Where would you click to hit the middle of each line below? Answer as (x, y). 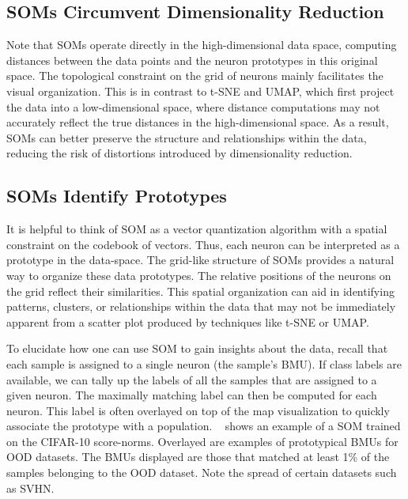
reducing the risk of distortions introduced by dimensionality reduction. (179, 153)
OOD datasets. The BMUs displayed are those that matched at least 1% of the (198, 457)
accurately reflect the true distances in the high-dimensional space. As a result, (198, 122)
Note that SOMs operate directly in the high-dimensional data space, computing (202, 45)
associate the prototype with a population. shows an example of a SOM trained (204, 426)
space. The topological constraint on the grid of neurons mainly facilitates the (195, 76)
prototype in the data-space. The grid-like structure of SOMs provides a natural (200, 260)
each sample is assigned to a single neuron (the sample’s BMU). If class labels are (204, 363)
